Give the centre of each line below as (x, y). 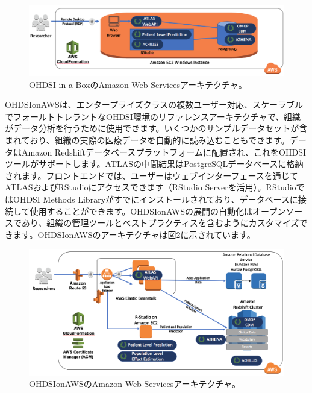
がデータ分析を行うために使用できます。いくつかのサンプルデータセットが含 (156, 128)
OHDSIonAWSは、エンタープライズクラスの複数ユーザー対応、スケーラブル (154, 105)
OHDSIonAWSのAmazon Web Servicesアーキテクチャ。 (135, 384)
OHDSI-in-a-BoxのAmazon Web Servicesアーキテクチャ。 (138, 84)
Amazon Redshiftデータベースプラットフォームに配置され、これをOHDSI (164, 152)
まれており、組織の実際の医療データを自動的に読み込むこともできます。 (147, 140)
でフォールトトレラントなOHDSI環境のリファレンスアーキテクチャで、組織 (153, 116)
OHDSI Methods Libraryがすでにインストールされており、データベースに (155, 199)
